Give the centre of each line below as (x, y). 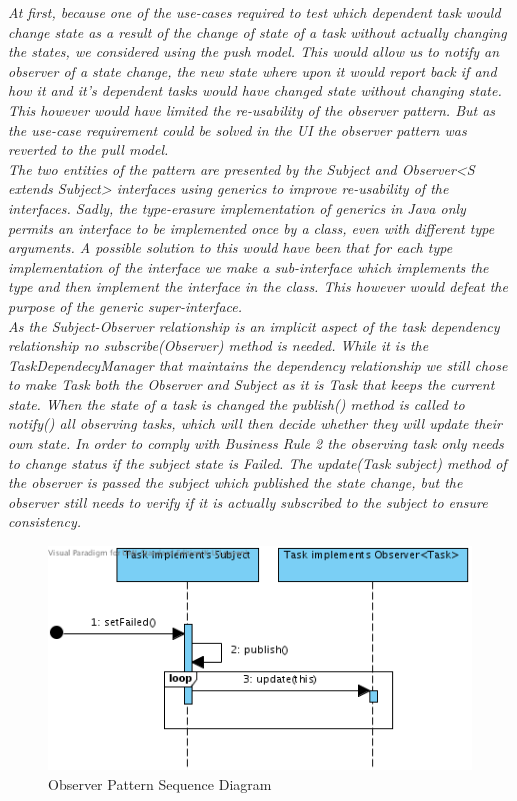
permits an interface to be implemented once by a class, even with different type (251, 227)
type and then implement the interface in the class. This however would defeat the (258, 286)
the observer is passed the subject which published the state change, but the (235, 482)
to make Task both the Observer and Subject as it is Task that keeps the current (251, 384)
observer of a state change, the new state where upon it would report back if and (252, 70)
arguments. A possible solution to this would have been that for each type (230, 247)
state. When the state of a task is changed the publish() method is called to (236, 403)
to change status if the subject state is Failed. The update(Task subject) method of (257, 462)
